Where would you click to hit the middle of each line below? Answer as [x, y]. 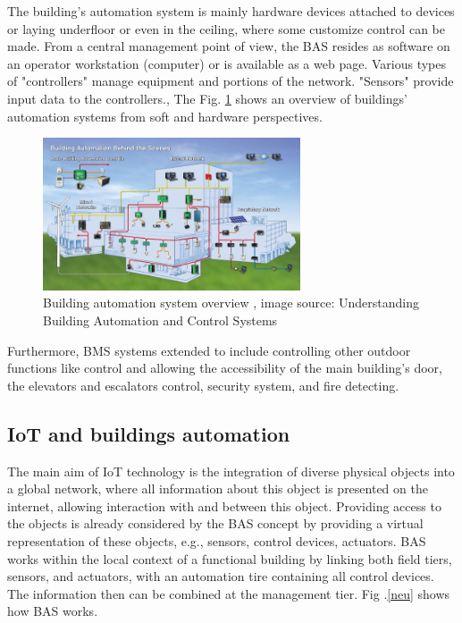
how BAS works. [53, 611]
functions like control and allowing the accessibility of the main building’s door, [225, 368]
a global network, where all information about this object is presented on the [218, 488]
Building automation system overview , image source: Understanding [231, 303]
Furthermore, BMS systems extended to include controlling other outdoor [209, 350]
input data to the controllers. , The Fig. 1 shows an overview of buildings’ [207, 98]
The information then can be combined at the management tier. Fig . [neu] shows [229, 593]
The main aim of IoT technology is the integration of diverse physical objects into [231, 471]
